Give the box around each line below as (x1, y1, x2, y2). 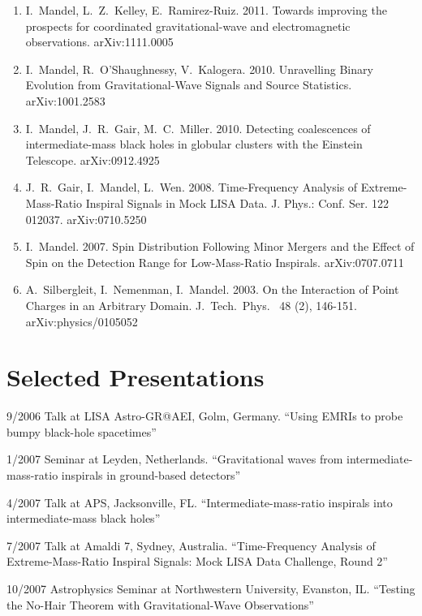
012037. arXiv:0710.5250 (25, 210, 147, 227)
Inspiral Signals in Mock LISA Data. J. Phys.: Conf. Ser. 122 (85, 194, 389, 211)
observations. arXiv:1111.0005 (25, 33, 174, 50)
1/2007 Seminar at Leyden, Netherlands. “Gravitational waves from (6, 450, 343, 467)
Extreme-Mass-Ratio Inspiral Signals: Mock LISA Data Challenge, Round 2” (6, 553, 388, 570)
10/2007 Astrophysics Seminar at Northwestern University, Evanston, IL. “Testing (6, 579, 416, 597)
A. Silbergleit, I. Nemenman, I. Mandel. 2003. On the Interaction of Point (25, 281, 399, 298)
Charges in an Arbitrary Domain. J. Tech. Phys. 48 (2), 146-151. (25, 296, 357, 313)
